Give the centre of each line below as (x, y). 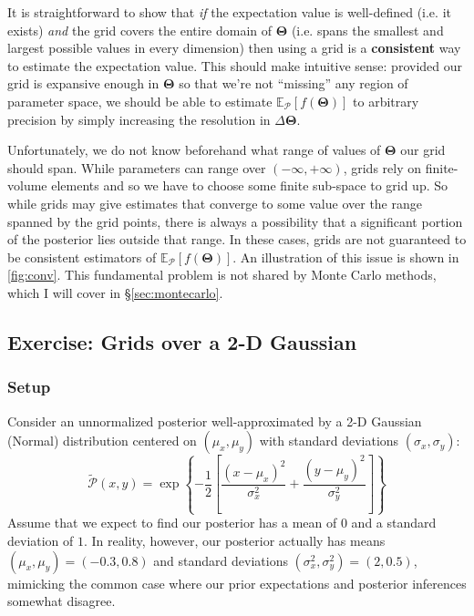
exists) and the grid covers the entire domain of (140, 30)
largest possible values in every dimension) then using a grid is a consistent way (234, 48)
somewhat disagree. (62, 601)
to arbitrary (386, 101)
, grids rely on (382, 167)
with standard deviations (329, 441)
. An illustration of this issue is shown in (346, 257)
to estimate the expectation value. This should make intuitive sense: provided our (235, 65)
